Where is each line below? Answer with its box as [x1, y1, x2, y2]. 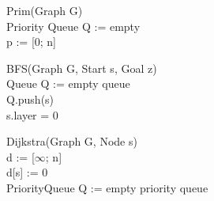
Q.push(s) [6, 90, 54, 107]
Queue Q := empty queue [6, 75, 130, 92]
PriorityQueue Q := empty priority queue [6, 179, 208, 195]
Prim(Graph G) [6, 2, 83, 18]
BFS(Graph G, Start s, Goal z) [6, 59, 157, 76]
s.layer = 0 [6, 106, 58, 123]
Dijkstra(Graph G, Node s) [6, 133, 137, 150]
